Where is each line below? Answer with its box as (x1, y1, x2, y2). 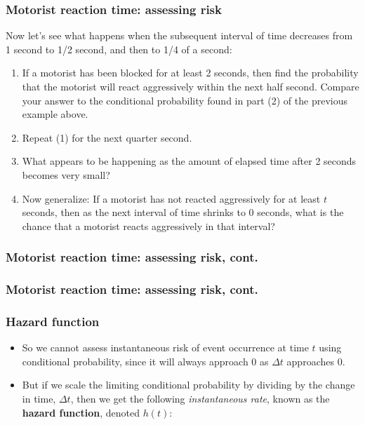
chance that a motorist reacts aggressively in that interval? (22, 218, 275, 233)
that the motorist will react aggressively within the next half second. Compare (22, 79, 359, 93)
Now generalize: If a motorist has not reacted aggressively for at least (22, 191, 321, 205)
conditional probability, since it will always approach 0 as (22, 353, 269, 368)
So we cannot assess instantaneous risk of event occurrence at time (22, 340, 309, 355)
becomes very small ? (22, 167, 110, 182)
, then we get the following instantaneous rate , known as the (70, 391, 330, 406)
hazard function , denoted (22, 405, 140, 419)
